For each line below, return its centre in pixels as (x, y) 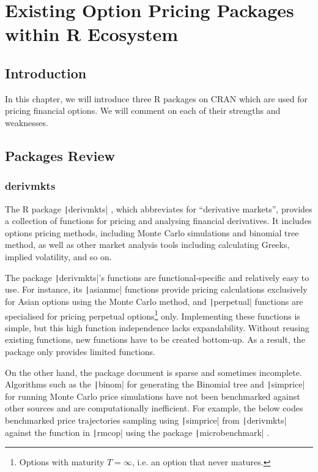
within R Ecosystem (92, 34)
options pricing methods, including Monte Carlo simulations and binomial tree (152, 232)
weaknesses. (27, 122)
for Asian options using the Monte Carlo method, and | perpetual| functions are (154, 301)
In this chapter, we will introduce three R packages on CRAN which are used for (157, 98)
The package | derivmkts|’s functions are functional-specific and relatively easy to (157, 277)
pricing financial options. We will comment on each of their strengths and (143, 111)
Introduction (46, 73)
